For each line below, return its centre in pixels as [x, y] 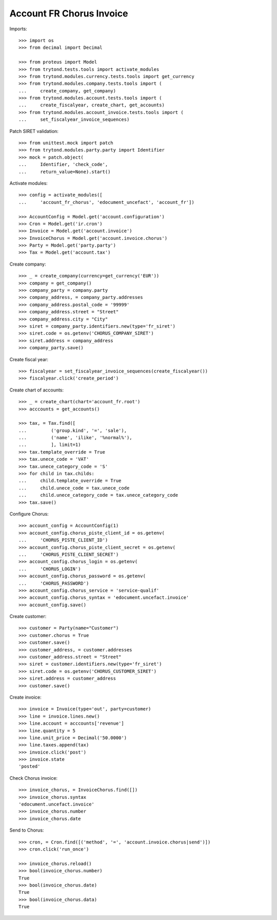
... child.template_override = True [70, 481]
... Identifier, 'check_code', [63, 165]
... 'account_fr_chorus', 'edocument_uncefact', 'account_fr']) [106, 202]
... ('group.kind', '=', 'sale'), [73, 430]
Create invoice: [25, 697]
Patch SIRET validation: [34, 131]
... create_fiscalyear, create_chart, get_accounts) [92, 105]
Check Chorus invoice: [34, 778]
